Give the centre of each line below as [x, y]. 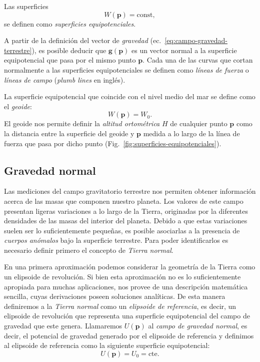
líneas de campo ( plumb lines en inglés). [65, 79]
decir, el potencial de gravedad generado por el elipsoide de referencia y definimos [129, 335]
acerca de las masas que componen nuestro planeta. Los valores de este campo [124, 201]
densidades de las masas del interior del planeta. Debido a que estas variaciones [126, 221]
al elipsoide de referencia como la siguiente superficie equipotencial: [107, 345]
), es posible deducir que [69, 50]
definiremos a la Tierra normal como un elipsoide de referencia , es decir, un [120, 306]
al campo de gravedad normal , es [198, 326]
